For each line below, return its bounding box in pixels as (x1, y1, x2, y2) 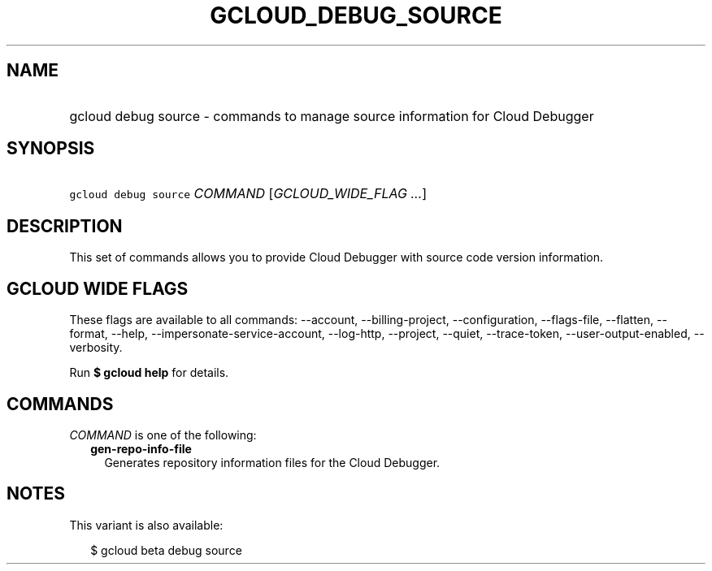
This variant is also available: (69, 517, 224, 532)
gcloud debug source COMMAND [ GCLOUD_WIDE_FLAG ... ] (69, 185, 428, 202)
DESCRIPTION (7, 215, 123, 236)
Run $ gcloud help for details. (69, 366, 229, 380)
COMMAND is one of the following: (69, 427, 257, 442)
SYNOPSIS (7, 138, 95, 159)
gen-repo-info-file (90, 441, 192, 456)
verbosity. (69, 340, 123, 355)
